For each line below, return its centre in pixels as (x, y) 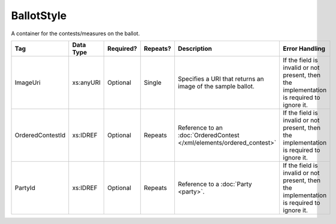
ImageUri (28, 82)
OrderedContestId (40, 135)
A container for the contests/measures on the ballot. (75, 33)
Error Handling (304, 48)
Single (153, 82)
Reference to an (200, 127)
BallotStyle (39, 16)
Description (195, 48)
